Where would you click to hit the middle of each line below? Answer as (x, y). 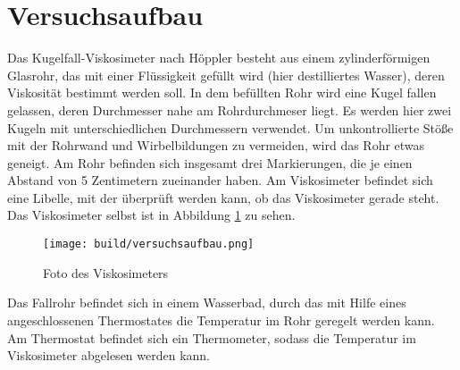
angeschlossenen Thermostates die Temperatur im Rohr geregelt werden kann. (221, 320)
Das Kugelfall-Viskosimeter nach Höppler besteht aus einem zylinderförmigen (219, 58)
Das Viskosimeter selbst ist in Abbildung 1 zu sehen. (151, 215)
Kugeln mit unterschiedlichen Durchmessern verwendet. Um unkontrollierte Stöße (230, 127)
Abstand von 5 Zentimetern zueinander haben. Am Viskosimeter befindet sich (220, 180)
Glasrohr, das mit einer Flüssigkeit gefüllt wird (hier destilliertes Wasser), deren (226, 75)
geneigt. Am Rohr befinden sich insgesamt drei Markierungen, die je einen (210, 162)
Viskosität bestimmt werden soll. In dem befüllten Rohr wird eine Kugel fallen (222, 92)
